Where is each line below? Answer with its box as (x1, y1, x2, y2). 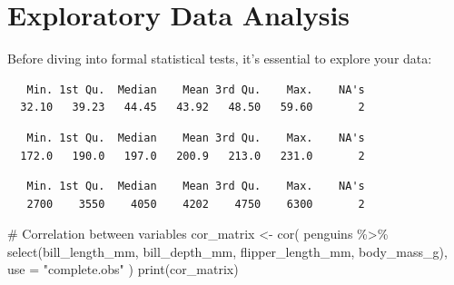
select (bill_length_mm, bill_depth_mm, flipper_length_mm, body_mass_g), (7, 241, 448, 260)
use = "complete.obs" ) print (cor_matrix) (7, 260, 239, 279)
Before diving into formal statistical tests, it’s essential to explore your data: (7, 49, 432, 68)
